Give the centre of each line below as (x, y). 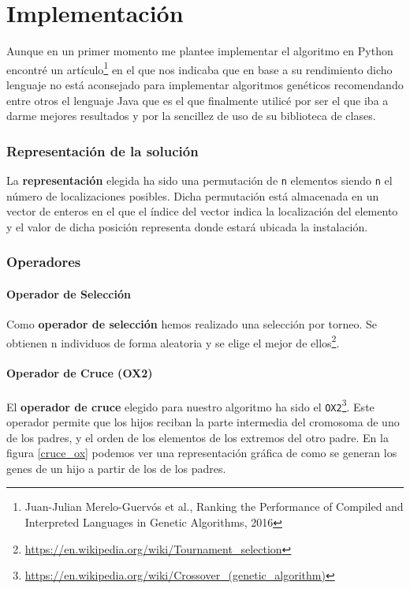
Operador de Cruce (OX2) (80, 373)
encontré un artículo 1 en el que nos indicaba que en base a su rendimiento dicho (199, 68)
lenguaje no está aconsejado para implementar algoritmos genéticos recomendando (205, 84)
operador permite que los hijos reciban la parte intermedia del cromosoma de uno (203, 422)
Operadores (44, 262)
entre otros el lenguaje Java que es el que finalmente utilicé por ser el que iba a (198, 100)
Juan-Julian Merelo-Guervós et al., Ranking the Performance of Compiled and (214, 506)
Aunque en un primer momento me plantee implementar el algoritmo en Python (200, 51)
